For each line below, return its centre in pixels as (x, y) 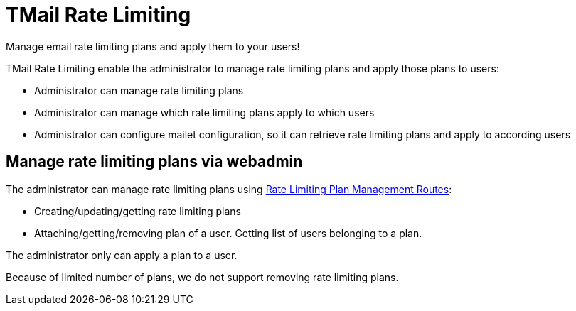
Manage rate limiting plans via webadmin (154, 162)
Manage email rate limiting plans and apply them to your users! (153, 46)
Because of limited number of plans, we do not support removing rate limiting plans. (202, 277)
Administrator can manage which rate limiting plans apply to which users (204, 112)
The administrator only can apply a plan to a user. (122, 255)
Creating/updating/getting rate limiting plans (138, 211)
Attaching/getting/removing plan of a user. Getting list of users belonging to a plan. (228, 233)
